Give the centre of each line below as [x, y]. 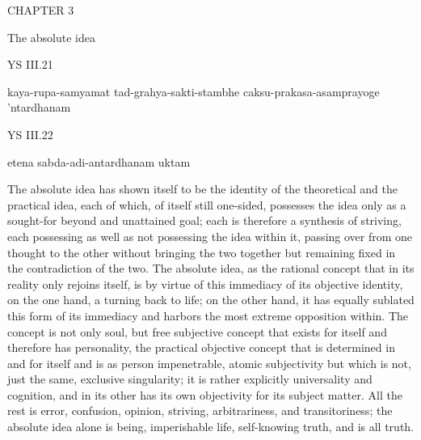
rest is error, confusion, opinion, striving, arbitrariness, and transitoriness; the [200, 410]
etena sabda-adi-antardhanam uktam [99, 161]
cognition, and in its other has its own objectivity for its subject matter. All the [205, 394]
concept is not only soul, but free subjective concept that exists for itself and [197, 331]
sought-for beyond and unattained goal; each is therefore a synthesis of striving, [204, 220]
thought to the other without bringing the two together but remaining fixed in [202, 252]
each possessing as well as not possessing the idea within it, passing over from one [210, 236]
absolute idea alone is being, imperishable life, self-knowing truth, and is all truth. [211, 427]
